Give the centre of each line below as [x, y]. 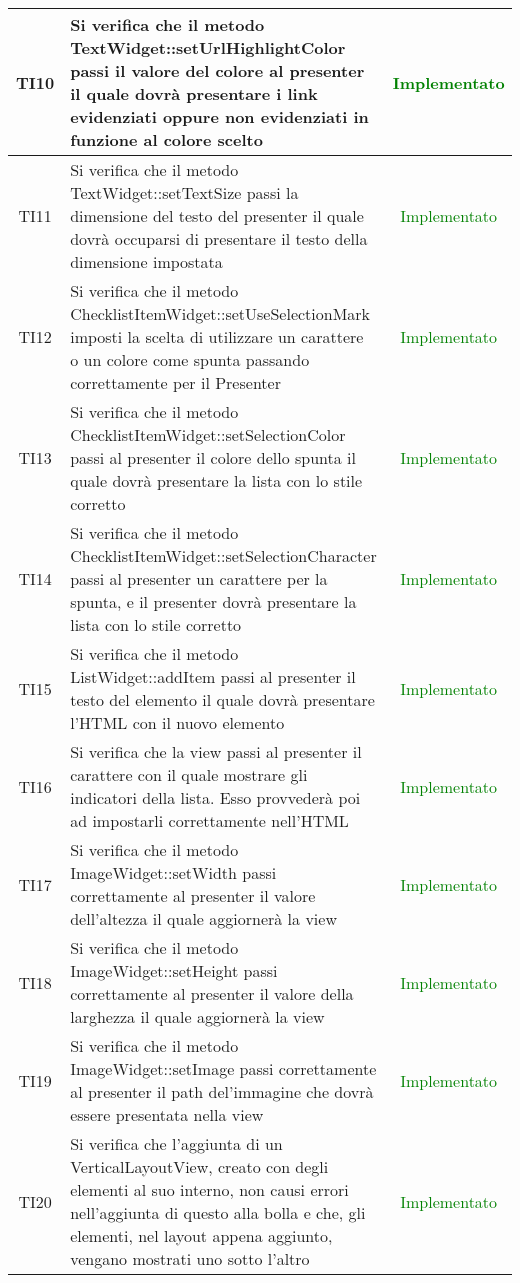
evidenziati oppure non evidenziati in [219, 116]
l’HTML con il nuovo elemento [177, 722]
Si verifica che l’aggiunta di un [176, 1143]
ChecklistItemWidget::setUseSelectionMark [220, 313]
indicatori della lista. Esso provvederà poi [215, 797]
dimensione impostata [146, 261]
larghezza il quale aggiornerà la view [197, 1016]
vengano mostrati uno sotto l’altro [190, 1258]
